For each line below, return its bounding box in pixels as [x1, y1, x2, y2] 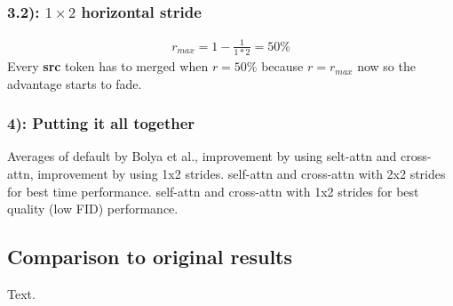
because [261, 57, 304, 76]
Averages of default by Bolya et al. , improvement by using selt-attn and [7, 147, 397, 165]
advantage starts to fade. [7, 74, 142, 93]
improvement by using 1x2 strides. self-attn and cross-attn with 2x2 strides [37, 165, 446, 183]
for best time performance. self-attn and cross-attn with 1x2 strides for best [7, 181, 419, 200]
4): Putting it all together [7, 112, 195, 134]
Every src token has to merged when [7, 57, 209, 76]
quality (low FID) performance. [7, 199, 179, 218]
